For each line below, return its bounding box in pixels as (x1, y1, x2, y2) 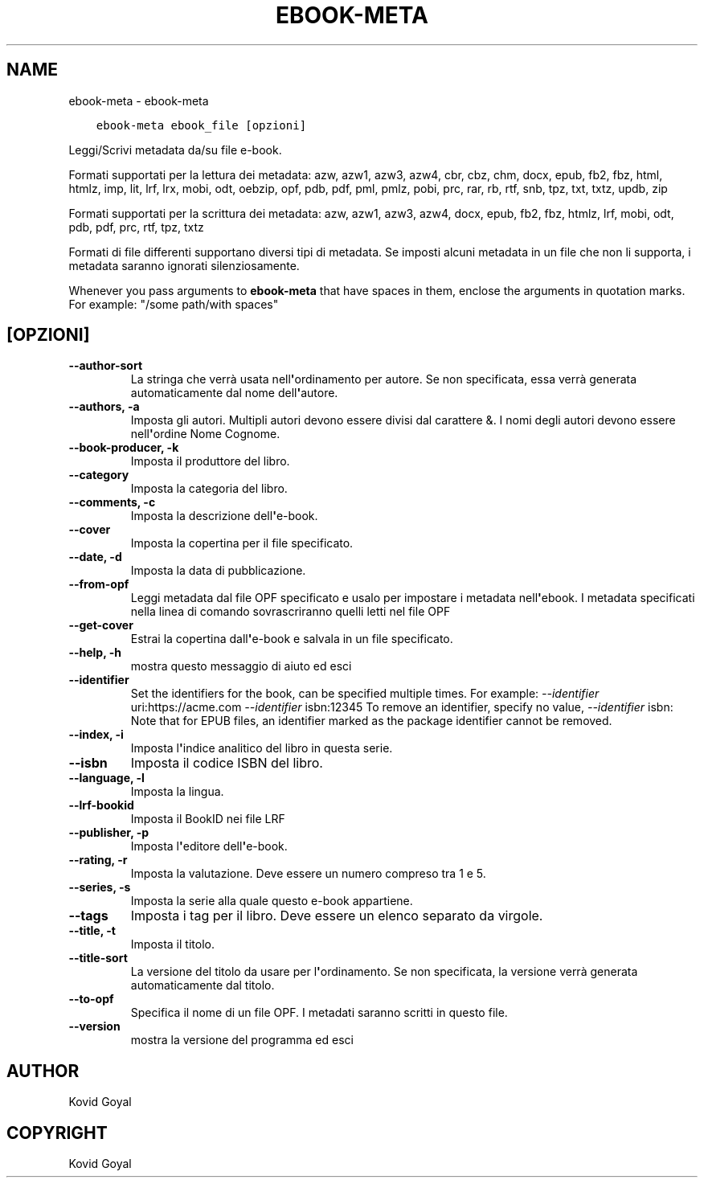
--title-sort (68, 951, 128, 965)
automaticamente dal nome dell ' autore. (130, 386, 338, 400)
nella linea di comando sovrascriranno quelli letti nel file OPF (130, 604, 451, 619)
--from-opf (68, 577, 129, 592)
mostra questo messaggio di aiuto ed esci (130, 659, 352, 674)
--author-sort (68, 358, 143, 373)
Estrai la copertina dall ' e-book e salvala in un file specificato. (130, 632, 453, 646)
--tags (68, 907, 108, 924)
